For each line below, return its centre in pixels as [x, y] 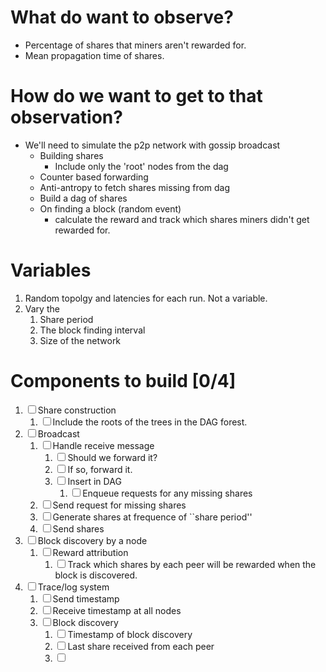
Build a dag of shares [83, 198]
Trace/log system [73, 587]
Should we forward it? [112, 457]
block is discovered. [96, 575]
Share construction [77, 410]
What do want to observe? [122, 17]
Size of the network [80, 340]
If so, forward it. [100, 469]
